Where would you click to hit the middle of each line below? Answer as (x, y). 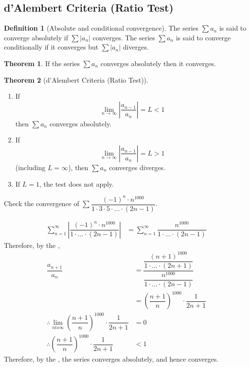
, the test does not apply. (77, 183)
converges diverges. (137, 167)
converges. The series (124, 37)
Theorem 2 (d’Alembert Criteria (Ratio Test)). (76, 79)
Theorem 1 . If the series (42, 63)
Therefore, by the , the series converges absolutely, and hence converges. (111, 359)
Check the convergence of (42, 203)
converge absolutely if (36, 37)
